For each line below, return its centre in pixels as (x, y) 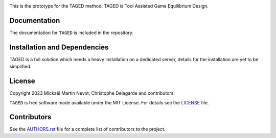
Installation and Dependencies (59, 47)
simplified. (20, 67)
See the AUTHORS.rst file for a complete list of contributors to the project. (87, 129)
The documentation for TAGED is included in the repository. (72, 33)
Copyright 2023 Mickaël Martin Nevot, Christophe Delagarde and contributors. (92, 93)
